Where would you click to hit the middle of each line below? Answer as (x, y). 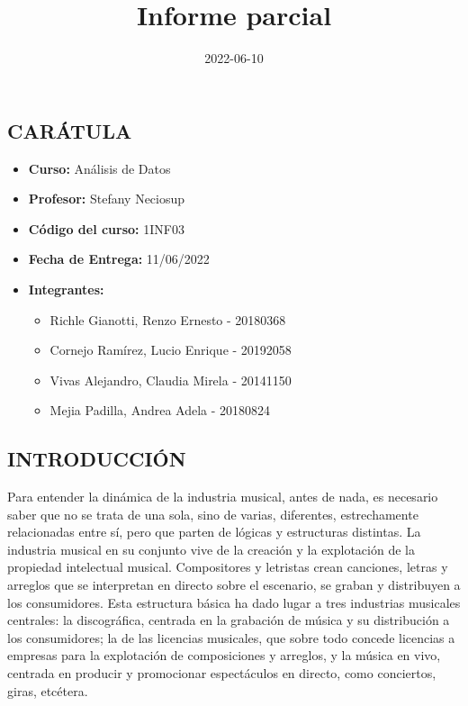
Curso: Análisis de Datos (99, 168)
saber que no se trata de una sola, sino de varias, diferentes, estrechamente (213, 514)
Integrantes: (66, 289)
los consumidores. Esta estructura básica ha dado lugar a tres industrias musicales (234, 602)
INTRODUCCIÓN (97, 459)
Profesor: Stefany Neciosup (107, 199)
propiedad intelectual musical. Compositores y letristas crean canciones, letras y (228, 567)
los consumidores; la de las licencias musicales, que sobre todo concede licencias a (231, 637)
